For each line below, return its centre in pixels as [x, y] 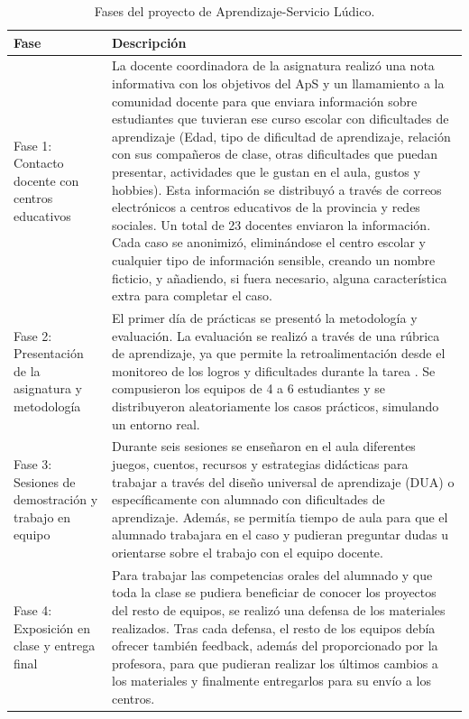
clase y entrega [55, 645]
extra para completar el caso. [192, 295]
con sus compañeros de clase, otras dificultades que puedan [275, 154]
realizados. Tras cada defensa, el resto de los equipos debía [274, 627]
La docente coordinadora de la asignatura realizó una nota [273, 65]
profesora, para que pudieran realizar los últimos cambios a [275, 663]
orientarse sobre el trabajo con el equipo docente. [248, 552]
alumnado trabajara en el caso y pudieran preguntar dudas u [280, 535]
